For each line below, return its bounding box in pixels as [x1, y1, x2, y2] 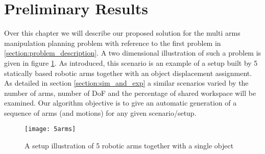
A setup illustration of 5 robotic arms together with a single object [25, 140, 234, 151]
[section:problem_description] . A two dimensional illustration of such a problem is [4, 47, 261, 58]
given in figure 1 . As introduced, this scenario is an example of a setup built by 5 [4, 57, 258, 68]
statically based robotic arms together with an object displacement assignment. [4, 67, 252, 78]
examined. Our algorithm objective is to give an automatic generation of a [4, 97, 237, 108]
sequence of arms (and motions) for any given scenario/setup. [4, 107, 197, 118]
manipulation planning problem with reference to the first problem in [4, 37, 221, 48]
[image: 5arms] [25, 125, 76, 133]
